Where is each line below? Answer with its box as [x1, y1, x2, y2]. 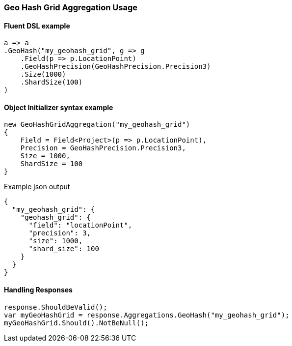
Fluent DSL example [4, 21, 70, 30]
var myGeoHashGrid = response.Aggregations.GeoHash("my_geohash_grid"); [4, 311, 290, 319]
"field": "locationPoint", [28, 221, 133, 230]
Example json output [4, 182, 70, 191]
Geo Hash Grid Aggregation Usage [4, 2, 138, 12]
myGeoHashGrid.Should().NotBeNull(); [4, 318, 149, 327]
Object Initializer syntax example [4, 103, 113, 112]
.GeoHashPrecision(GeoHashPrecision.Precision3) [20, 62, 211, 71]
